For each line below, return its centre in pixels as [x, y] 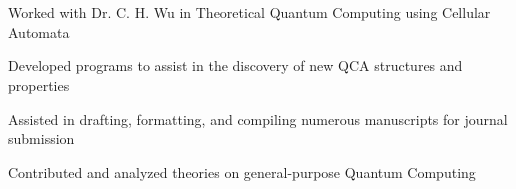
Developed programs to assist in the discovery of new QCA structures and [235, 65]
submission [41, 138]
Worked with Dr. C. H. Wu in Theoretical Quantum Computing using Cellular [249, 12]
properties [39, 84]
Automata [39, 31]
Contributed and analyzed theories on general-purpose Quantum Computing [242, 171]
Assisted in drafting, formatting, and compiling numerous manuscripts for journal [258, 118]
